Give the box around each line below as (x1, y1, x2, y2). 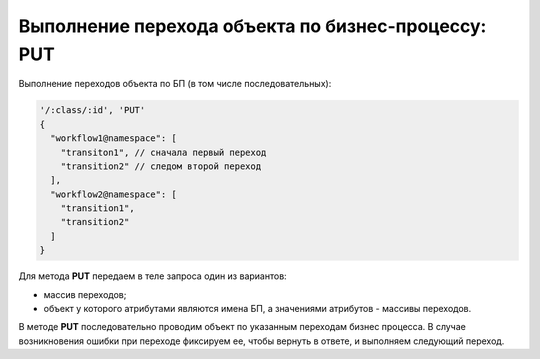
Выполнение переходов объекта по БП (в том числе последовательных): (18, 78, 332, 90)
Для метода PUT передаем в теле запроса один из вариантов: (18, 270, 287, 282)
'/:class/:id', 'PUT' (39, 105, 146, 116)
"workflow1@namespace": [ (50, 133, 177, 144)
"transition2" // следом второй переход (60, 160, 262, 172)
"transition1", (60, 203, 135, 214)
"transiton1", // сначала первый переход (60, 146, 267, 158)
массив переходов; (43, 288, 127, 300)
